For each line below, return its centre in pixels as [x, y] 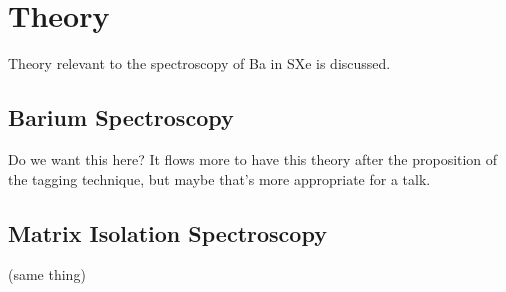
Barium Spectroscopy [121, 117]
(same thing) [47, 274]
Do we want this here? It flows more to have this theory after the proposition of [253, 158]
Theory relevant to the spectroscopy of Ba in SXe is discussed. [199, 63]
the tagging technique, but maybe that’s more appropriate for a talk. [219, 178]
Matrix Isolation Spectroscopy [167, 232]
